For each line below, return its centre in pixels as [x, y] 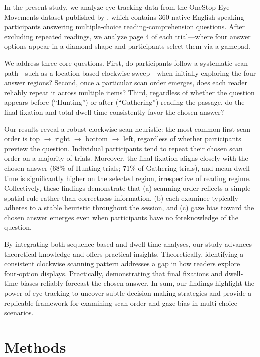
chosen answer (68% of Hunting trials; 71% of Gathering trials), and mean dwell [127, 168]
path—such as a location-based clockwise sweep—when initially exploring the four [130, 72]
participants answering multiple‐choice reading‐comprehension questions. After [124, 26]
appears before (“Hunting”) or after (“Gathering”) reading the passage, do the [124, 102]
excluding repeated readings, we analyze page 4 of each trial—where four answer [127, 36]
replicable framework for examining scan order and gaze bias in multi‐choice [121, 303]
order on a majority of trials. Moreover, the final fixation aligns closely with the [126, 158]
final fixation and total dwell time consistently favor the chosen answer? [114, 112]
